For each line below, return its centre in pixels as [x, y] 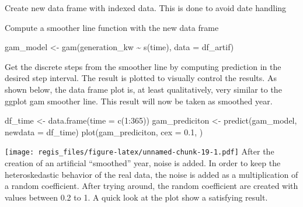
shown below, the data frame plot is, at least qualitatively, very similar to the [143, 89]
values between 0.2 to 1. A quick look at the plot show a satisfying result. [136, 197]
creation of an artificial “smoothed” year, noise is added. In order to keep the [143, 163]
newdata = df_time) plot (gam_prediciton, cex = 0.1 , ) [104, 131]
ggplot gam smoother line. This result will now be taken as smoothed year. [139, 101]
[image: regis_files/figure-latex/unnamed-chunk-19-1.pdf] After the [140, 151]
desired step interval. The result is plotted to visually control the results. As [141, 78]
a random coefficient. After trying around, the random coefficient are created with [151, 186]
